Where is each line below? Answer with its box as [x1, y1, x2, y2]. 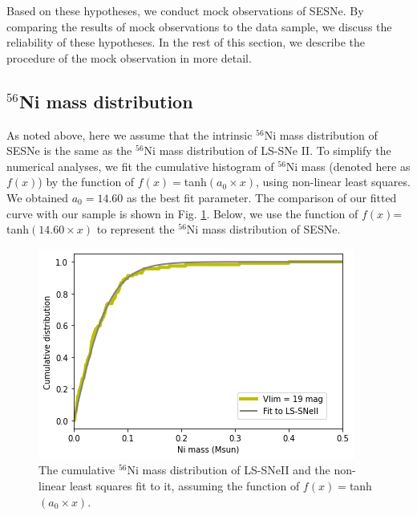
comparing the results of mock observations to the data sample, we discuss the [6, 18, 392, 35]
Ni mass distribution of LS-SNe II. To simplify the [144, 142, 391, 159]
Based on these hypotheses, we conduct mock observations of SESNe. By [6, 2, 364, 18]
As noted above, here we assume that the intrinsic [6, 126, 253, 143]
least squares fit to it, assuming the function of [69, 477, 300, 494]
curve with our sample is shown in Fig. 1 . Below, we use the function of [6, 205, 358, 221]
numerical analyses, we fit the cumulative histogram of [6, 157, 274, 174]
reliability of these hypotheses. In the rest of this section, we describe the [6, 34, 366, 51]
